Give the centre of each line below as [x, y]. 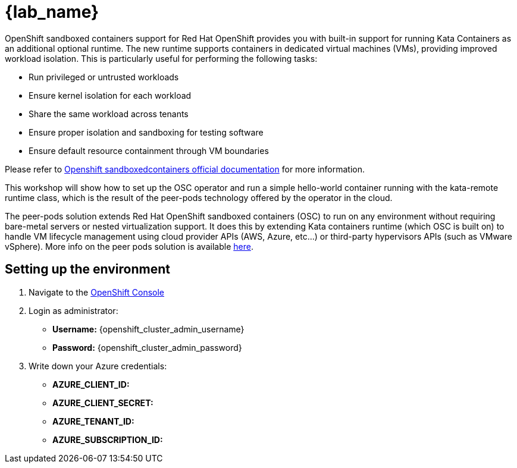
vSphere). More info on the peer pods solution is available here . [129, 246]
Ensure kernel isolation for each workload [110, 95]
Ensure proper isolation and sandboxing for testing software [146, 132]
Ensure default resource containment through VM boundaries [149, 150]
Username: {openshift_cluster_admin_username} [148, 329]
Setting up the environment [87, 269]
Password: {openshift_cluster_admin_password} [147, 347]
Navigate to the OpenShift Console [96, 292]
